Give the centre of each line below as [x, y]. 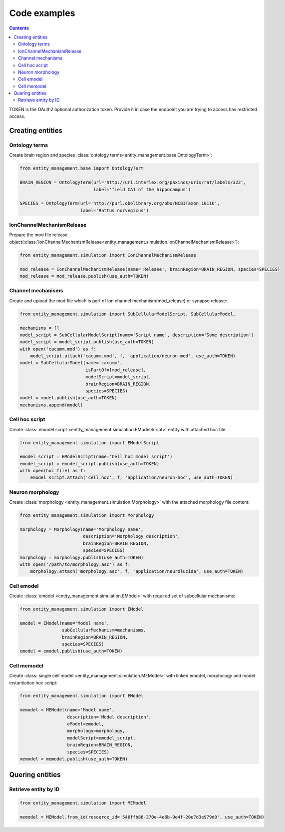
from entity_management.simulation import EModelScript [90, 443]
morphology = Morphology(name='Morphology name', [82, 529]
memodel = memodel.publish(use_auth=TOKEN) [74, 759]
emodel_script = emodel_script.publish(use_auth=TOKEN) [90, 464]
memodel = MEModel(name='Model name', [67, 710]
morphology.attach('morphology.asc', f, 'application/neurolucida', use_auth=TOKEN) [137, 571]
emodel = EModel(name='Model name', [65, 623]
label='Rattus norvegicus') [115, 210]
